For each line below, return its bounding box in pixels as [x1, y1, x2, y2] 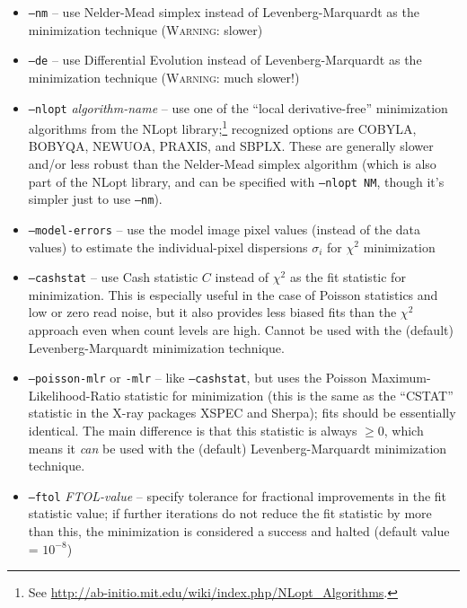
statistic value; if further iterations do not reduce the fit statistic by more [28, 504, 432, 523]
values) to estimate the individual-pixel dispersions [28, 237, 308, 256]
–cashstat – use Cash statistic [28, 268, 198, 286]
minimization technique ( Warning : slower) [28, 20, 263, 39]
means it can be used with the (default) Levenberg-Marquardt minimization [28, 438, 447, 457]
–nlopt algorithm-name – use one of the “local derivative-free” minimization [28, 98, 448, 117]
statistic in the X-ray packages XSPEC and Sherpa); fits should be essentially [28, 403, 456, 422]
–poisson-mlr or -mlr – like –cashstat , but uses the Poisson [28, 368, 367, 387]
